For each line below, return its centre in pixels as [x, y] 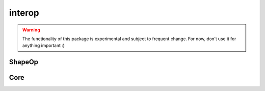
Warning [31, 30]
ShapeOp [24, 62]
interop [24, 13]
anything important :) [43, 45]
